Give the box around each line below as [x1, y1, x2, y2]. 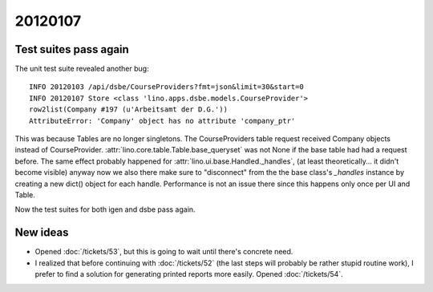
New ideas [14, 225, 69, 240]
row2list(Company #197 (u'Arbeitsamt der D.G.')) [29, 105, 229, 114]
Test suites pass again [14, 43, 130, 56]
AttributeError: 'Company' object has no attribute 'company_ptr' [29, 116, 296, 125]
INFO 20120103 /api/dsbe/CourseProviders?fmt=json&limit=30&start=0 [29, 83, 304, 91]
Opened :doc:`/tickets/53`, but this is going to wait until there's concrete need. [34, 247, 293, 257]
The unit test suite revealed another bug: [14, 64, 149, 74]
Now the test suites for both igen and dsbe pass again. [14, 205, 196, 214]
